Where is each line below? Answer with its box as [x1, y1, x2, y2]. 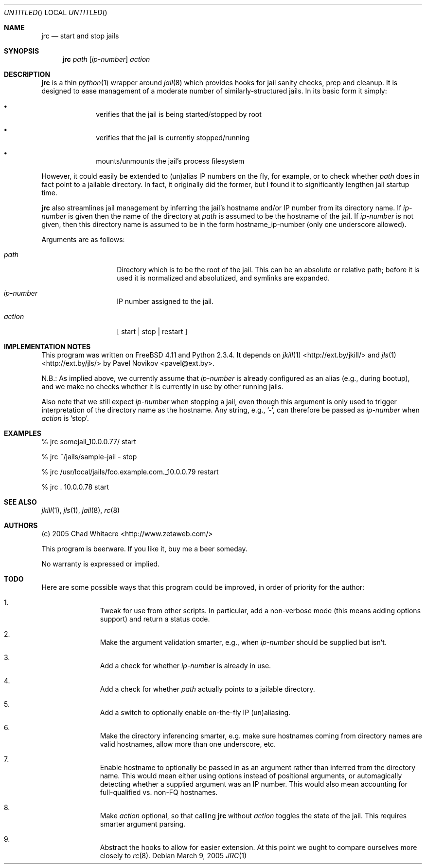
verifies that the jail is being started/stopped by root [96, 110, 262, 118]
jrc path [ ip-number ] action [62, 55, 150, 63]
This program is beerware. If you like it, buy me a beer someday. [41, 545, 248, 553]
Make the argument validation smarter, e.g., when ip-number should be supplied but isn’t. [100, 638, 387, 646]
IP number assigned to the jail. [117, 297, 213, 305]
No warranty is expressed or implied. [41, 560, 160, 568]
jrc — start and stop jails [41, 32, 119, 40]
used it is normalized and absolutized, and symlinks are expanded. [117, 274, 330, 282]
